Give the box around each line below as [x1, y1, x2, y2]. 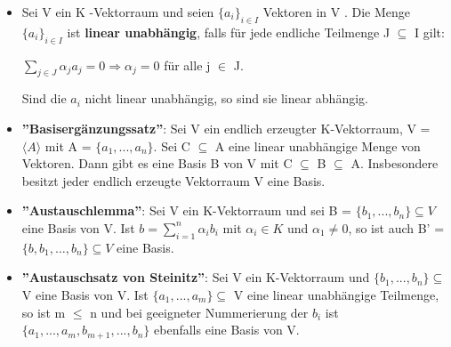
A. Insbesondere [350, 154, 439, 173]
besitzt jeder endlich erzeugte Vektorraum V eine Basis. [21, 171, 326, 190]
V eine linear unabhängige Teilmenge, [233, 285, 439, 303]
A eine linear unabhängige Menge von [214, 136, 421, 155]
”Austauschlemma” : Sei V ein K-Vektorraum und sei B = [21, 201, 351, 220]
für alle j [164, 55, 211, 74]
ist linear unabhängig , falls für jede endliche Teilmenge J [67, 22, 391, 41]
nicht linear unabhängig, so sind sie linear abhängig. [85, 89, 368, 108]
